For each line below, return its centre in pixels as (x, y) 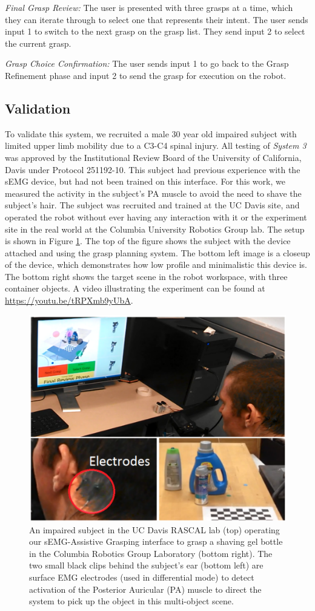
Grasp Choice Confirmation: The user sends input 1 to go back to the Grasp (147, 63)
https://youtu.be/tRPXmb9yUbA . (69, 300)
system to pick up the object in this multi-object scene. (131, 601)
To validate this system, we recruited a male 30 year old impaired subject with (151, 133)
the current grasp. (38, 43)
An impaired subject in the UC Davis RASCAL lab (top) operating (154, 529)
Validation (38, 108)
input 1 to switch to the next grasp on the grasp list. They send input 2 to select (155, 31)
